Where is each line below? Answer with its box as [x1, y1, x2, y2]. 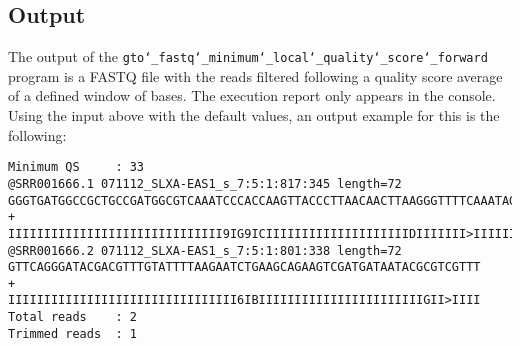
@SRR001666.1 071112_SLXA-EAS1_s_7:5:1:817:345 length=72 [8, 176, 402, 191]
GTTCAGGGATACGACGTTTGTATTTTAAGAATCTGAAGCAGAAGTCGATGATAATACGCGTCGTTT [8, 260, 481, 275]
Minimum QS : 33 [8, 160, 145, 175]
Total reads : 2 [8, 310, 137, 325]
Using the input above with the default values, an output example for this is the [8, 105, 500, 126]
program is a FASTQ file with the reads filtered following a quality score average [8, 65, 503, 86]
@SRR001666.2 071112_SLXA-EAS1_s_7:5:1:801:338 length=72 [8, 243, 402, 258]
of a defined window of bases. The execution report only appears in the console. [8, 85, 496, 106]
